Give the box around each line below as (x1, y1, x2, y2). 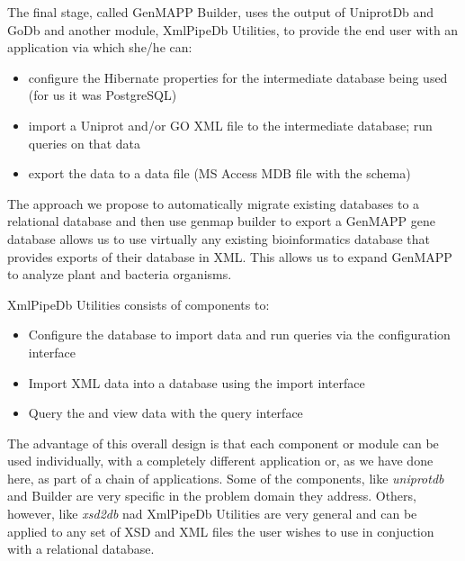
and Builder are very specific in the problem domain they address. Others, (7, 486, 416, 505)
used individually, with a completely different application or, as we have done (7, 451, 434, 470)
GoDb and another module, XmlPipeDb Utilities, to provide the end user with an (7, 20, 459, 39)
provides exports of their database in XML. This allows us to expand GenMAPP (7, 247, 452, 266)
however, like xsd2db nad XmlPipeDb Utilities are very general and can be (7, 504, 417, 523)
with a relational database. (7, 539, 155, 558)
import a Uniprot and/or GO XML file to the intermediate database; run (28, 115, 433, 134)
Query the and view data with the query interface (28, 403, 303, 422)
